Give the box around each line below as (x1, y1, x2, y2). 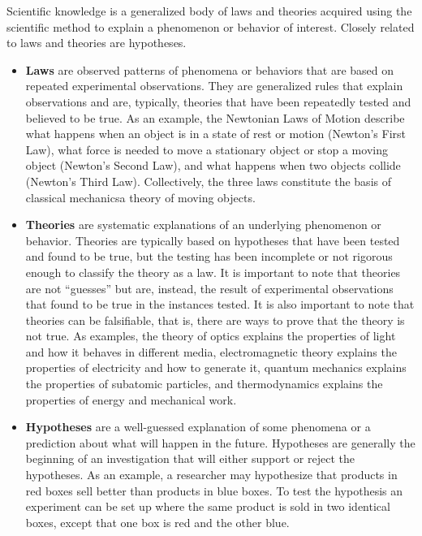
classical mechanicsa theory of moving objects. (25, 188, 256, 205)
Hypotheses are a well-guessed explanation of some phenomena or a (25, 418, 371, 435)
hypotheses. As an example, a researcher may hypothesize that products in (25, 466, 398, 483)
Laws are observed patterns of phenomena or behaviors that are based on (25, 61, 394, 78)
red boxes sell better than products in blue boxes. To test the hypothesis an (25, 482, 403, 499)
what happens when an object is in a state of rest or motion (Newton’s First (25, 125, 406, 142)
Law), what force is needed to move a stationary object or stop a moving (25, 140, 388, 158)
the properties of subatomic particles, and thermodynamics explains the (25, 375, 383, 392)
